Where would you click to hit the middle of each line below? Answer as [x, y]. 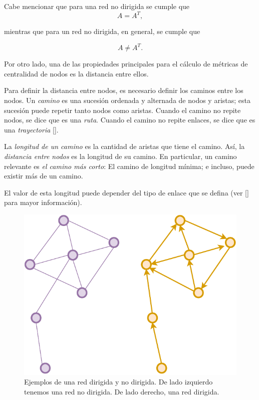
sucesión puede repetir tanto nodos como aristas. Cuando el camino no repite [122, 110]
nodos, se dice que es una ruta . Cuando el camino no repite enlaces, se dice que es [130, 120]
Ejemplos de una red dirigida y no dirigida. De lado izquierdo [118, 382]
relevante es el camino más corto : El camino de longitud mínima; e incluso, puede [129, 166]
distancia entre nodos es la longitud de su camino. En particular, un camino [120, 156]
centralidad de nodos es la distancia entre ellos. [76, 73]
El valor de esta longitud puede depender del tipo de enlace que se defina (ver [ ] [126, 192]
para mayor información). [43, 202]
